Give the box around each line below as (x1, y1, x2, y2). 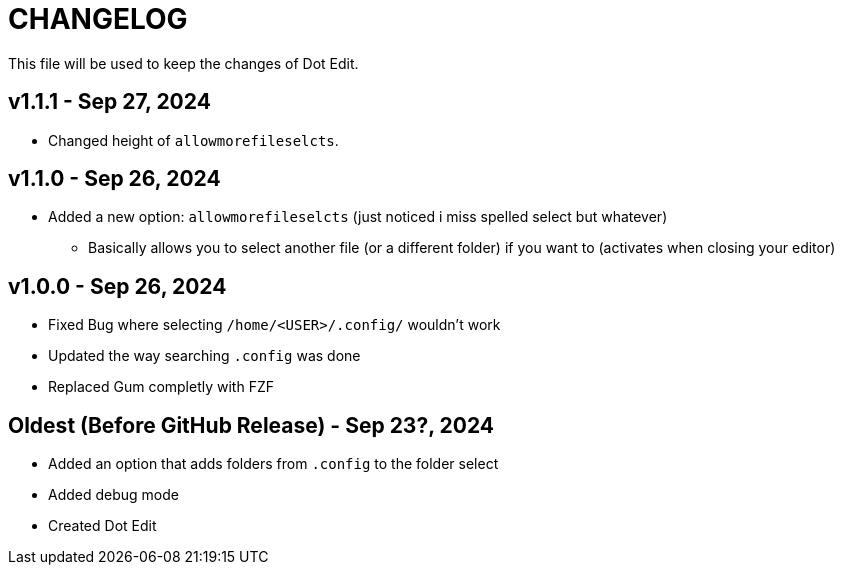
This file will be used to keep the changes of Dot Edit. (8, 54, 359, 72)
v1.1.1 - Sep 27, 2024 (8, 89, 211, 115)
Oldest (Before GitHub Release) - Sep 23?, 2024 (8, 412, 495, 438)
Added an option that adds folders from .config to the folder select (48, 455, 499, 473)
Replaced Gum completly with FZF (48, 378, 274, 396)
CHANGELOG (8, 2, 188, 36)
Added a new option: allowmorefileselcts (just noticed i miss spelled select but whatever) (48, 208, 668, 226)
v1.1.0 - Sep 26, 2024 (8, 166, 221, 192)
